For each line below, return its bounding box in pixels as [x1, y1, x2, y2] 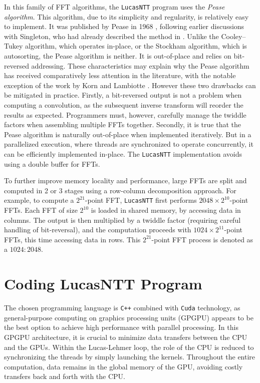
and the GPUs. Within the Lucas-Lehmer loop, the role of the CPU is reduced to [4, 341, 254, 352]
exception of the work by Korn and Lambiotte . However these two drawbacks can [4, 80, 256, 90]
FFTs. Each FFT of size [4, 205, 78, 215]
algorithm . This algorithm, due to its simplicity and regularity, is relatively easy [4, 11, 249, 22]
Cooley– [221, 31, 246, 41]
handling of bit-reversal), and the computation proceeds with [4, 224, 191, 235]
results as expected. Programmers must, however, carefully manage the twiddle [4, 109, 246, 120]
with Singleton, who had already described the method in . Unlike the [4, 31, 219, 41]
